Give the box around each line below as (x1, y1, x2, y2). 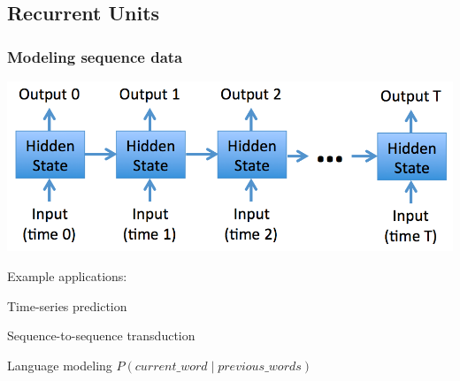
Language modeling (7, 355, 112, 374)
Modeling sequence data (7, 45, 183, 67)
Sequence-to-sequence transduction (7, 326, 195, 345)
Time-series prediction (7, 296, 127, 315)
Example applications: (7, 266, 127, 285)
